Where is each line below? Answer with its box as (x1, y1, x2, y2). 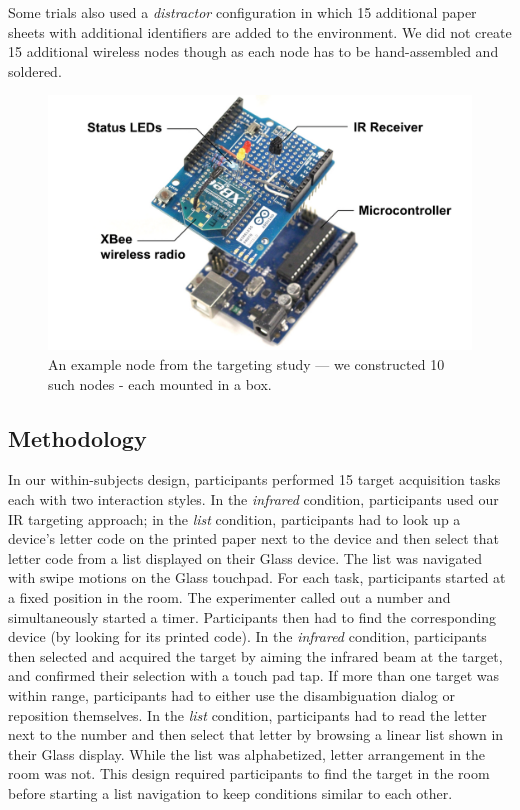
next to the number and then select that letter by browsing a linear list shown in (8, 724, 504, 745)
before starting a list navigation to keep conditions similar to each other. (8, 782, 453, 803)
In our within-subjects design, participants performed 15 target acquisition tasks (8, 469, 501, 490)
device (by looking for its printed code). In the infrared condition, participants (8, 626, 487, 647)
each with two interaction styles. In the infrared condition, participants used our (8, 489, 499, 510)
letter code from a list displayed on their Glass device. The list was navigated (8, 547, 482, 568)
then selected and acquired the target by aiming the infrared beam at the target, (8, 645, 503, 666)
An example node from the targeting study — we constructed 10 (48, 354, 445, 375)
